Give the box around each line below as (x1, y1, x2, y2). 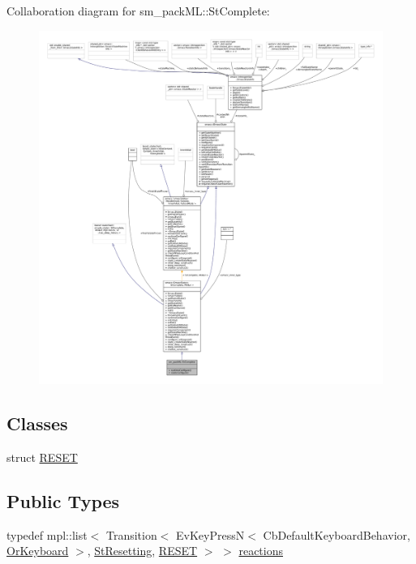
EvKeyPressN (176, 526, 245, 543)
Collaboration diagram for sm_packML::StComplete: (6, 2, 270, 19)
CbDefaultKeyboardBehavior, (263, 526, 410, 543)
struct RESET (6, 448, 78, 465)
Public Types (6, 488, 120, 513)
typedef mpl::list (6, 526, 88, 543)
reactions (238, 542, 283, 559)
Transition (105, 526, 157, 543)
